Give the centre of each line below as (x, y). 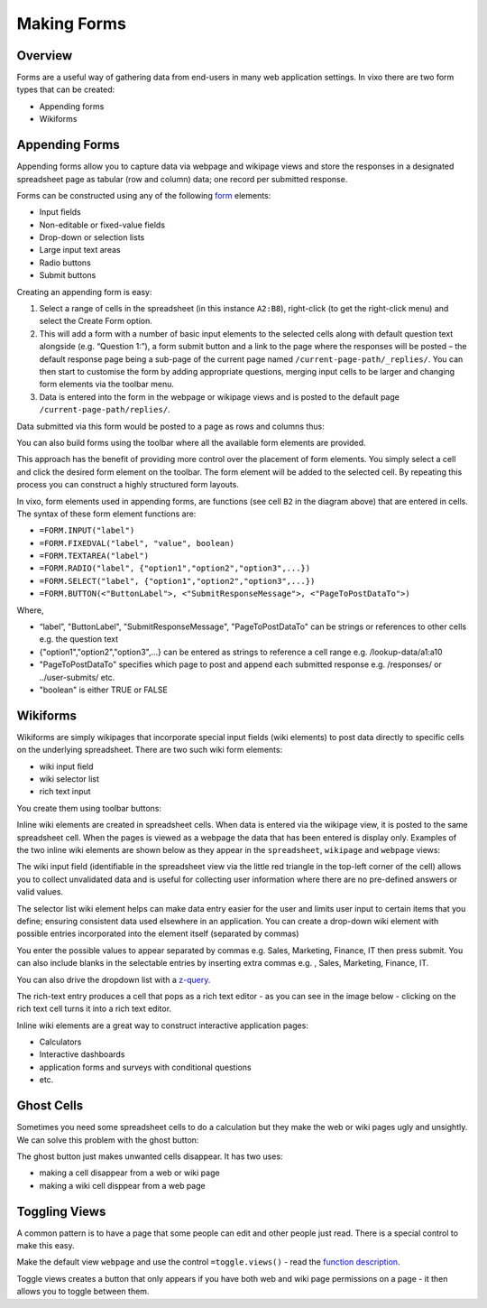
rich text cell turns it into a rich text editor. (94, 1009)
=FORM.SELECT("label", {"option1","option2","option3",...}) (177, 581)
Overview (45, 56)
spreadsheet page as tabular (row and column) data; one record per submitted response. (182, 179)
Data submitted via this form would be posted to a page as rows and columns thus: (170, 426)
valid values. (40, 892)
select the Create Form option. (96, 321)
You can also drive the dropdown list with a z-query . (114, 979)
